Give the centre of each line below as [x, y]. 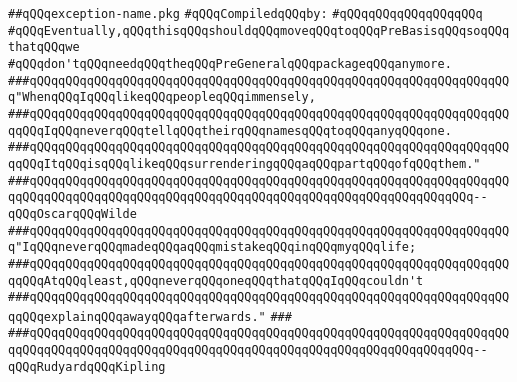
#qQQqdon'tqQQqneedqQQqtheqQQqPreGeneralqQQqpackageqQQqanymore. [230, 63]
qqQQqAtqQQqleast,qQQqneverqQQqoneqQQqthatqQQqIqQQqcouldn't [216, 280]
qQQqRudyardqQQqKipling [87, 366]
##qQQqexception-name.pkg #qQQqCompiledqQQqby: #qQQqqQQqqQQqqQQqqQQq [245, 14]
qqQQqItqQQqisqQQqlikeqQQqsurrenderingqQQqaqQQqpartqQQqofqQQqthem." [244, 163]
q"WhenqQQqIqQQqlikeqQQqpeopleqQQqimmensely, [162, 97]
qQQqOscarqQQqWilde [72, 213]
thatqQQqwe [44, 47]
